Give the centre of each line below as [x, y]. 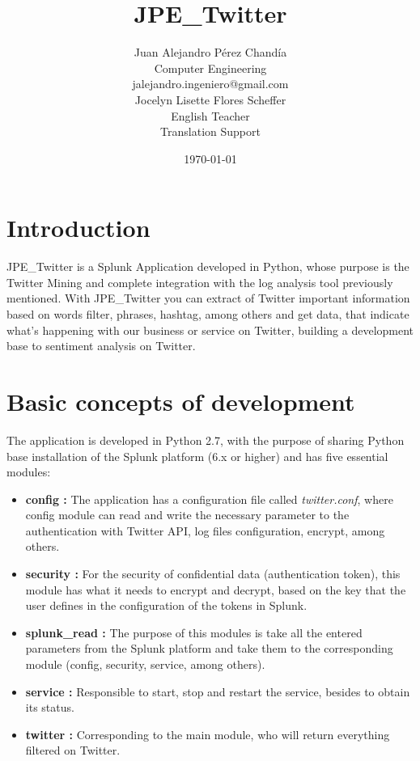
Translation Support [210, 131]
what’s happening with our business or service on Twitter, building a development [210, 330]
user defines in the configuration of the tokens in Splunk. [166, 605]
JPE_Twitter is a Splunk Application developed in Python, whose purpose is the [208, 266]
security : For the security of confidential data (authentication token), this [213, 574]
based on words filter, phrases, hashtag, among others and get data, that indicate [208, 314]
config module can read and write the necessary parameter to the [187, 515]
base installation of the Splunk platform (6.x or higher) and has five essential [197, 456]
